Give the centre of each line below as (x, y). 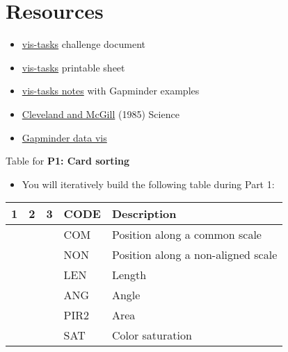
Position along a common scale (186, 235)
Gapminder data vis (64, 137)
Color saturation (152, 335)
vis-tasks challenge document (83, 44)
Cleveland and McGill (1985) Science (101, 114)
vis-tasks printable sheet (73, 67)
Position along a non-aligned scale (194, 255)
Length (129, 275)
